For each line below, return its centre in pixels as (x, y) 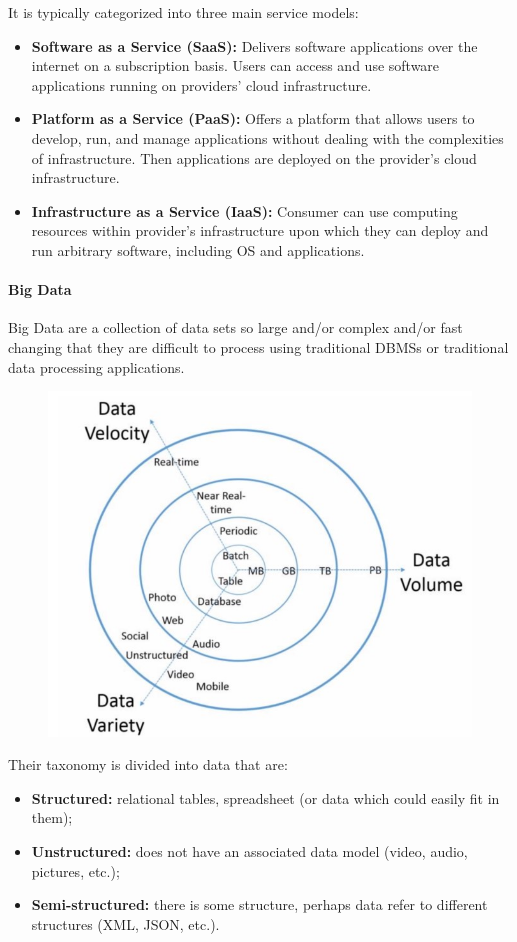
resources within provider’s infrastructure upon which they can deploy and (260, 230)
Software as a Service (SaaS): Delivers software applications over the (254, 45)
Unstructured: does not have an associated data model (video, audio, (249, 851)
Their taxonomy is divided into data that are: (148, 764)
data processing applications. (96, 366)
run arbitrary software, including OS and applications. (198, 249)
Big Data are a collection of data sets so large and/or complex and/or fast (235, 327)
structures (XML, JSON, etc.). (125, 923)
